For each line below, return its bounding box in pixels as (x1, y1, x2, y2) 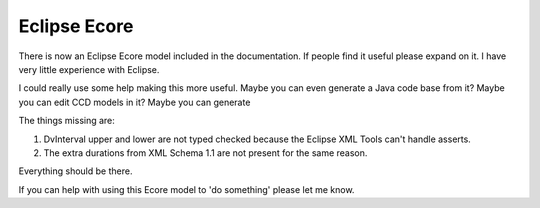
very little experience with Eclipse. (18, 63, 160, 75)
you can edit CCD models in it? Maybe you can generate (18, 96, 251, 108)
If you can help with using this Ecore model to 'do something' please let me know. (18, 183, 355, 195)
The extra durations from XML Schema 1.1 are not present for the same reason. (43, 146, 368, 159)
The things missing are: (18, 115, 115, 127)
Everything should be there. (18, 165, 133, 177)
